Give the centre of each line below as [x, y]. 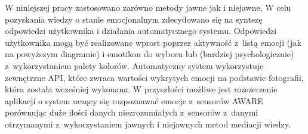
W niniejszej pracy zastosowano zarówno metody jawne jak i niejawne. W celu [148, 7]
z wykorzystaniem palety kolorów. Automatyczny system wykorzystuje [134, 65]
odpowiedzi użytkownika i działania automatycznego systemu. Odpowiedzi [141, 31]
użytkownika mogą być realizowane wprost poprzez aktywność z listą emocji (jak [153, 42]
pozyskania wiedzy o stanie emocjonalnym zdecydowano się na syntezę [134, 19]
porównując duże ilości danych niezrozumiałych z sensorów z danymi [132, 112]
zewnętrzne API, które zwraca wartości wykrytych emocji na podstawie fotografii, [154, 77]
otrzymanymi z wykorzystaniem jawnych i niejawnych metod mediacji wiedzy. [148, 124]
